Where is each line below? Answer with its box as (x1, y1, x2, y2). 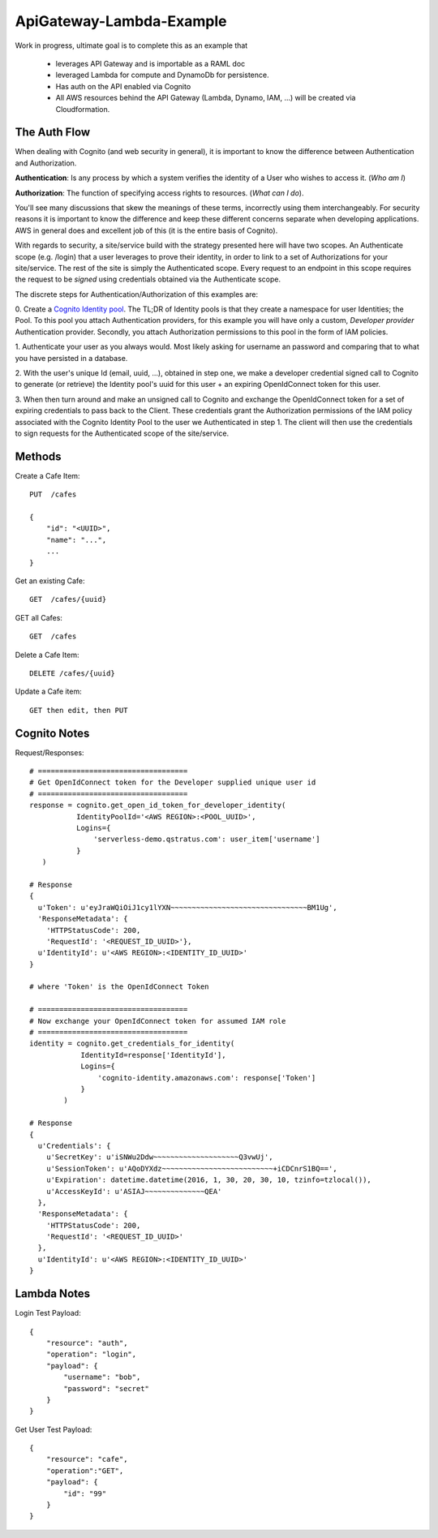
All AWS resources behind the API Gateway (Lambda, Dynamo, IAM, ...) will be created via (55, 93, 356, 103)
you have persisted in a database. (15, 353, 128, 363)
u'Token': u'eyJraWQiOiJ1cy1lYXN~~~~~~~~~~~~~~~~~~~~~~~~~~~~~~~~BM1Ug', (37, 903, 337, 912)
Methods (15, 449, 62, 463)
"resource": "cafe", (45, 1454, 128, 1464)
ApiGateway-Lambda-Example (15, 12, 227, 30)
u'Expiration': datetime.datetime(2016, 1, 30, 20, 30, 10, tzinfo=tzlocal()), (45, 1175, 372, 1184)
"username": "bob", (63, 1373, 141, 1382)
